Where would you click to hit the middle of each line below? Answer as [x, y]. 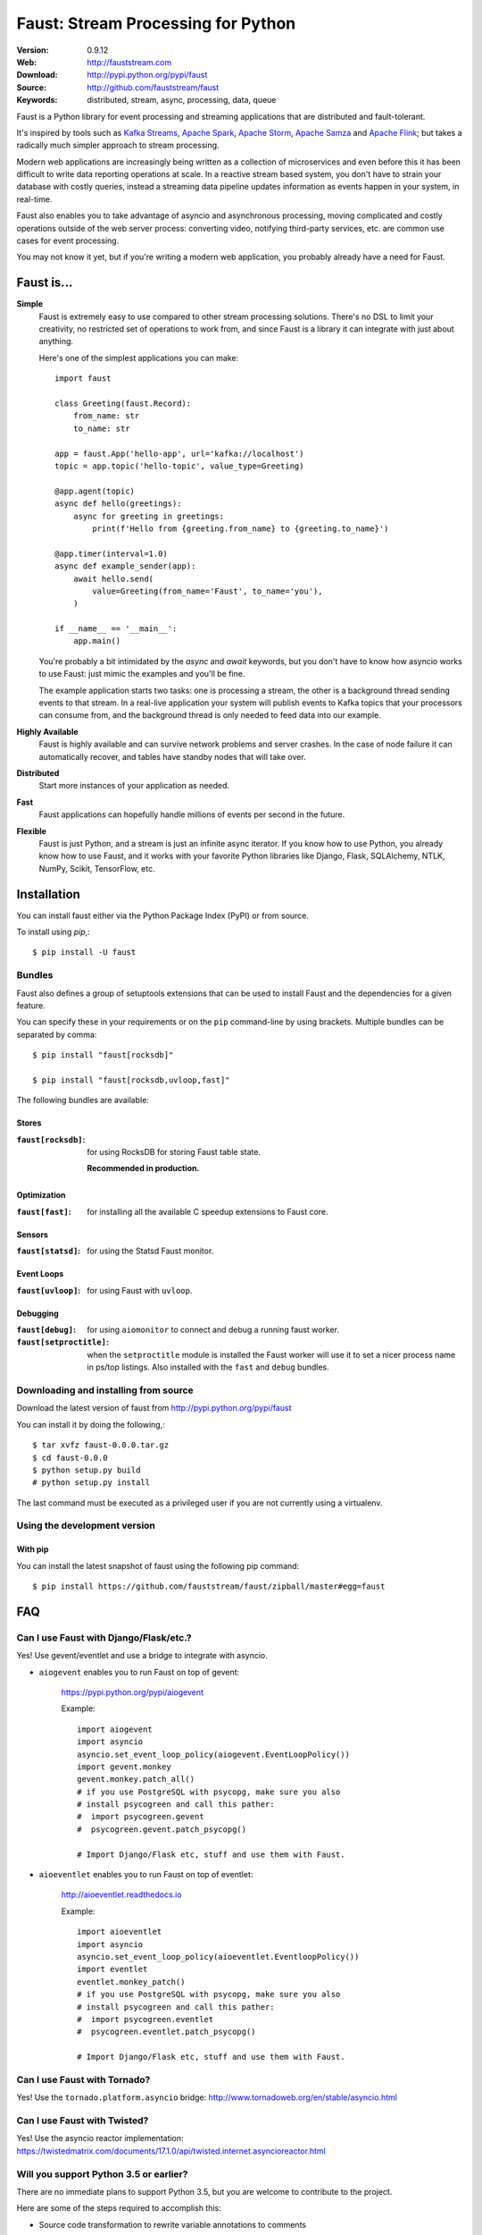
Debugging [38, 1313]
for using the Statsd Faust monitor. [150, 1251]
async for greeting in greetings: [149, 516]
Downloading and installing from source [105, 1390]
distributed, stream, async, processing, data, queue [182, 100]
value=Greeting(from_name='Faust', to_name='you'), [208, 591]
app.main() [97, 641]
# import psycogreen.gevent [141, 1817]
